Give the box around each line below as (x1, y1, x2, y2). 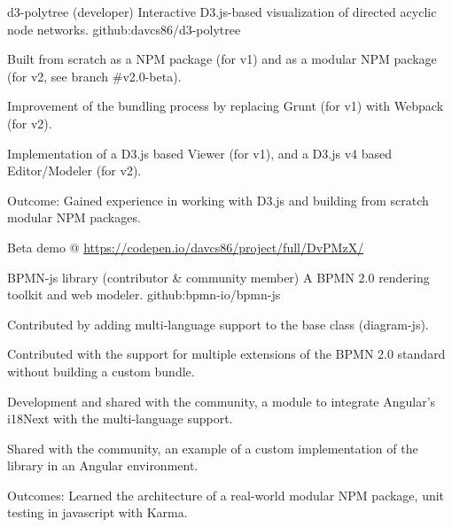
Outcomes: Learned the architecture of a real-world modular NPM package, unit (7, 485, 445, 504)
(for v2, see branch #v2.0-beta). (7, 66, 182, 85)
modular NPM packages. (7, 208, 141, 227)
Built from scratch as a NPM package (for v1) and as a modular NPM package (7, 50, 437, 68)
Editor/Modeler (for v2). (7, 161, 142, 180)
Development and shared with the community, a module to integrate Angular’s (7, 391, 436, 410)
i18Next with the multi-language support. (7, 409, 233, 428)
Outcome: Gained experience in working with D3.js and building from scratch (7, 190, 429, 209)
